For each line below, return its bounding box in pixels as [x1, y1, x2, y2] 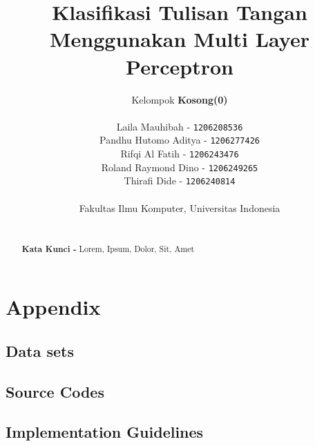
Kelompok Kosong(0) [131, 92, 228, 106]
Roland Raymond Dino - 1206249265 [101, 159, 258, 174]
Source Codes [6, 380, 104, 402]
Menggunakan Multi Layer [50, 25, 309, 53]
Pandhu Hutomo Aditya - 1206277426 [99, 133, 260, 147]
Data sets [6, 340, 74, 361]
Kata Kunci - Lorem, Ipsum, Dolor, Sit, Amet [21, 242, 195, 255]
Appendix [6, 293, 101, 321]
